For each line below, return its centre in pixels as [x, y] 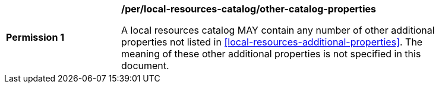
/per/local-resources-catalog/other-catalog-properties [249, 9]
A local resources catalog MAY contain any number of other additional [278, 30]
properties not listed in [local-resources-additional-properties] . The [272, 42]
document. [145, 66]
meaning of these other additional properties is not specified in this [271, 54]
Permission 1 [35, 37]
